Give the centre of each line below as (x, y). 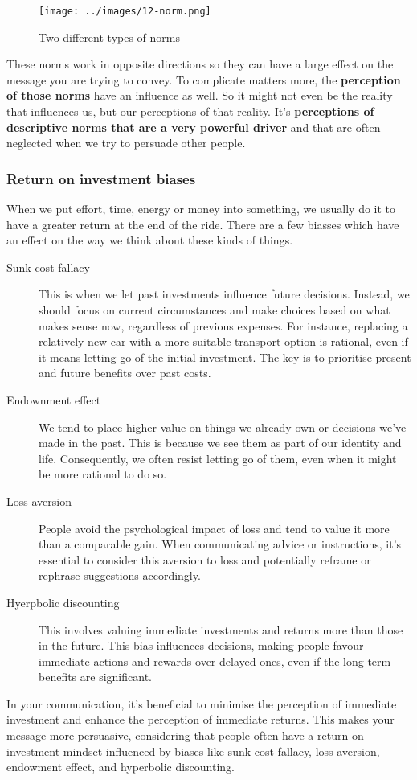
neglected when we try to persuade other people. (126, 143)
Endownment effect (54, 399)
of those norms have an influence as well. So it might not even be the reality (200, 95)
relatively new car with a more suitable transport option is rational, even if (223, 341)
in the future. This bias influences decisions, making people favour (201, 645)
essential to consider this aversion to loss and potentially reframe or (205, 559)
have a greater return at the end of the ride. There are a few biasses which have (203, 224)
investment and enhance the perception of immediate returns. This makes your (200, 719)
